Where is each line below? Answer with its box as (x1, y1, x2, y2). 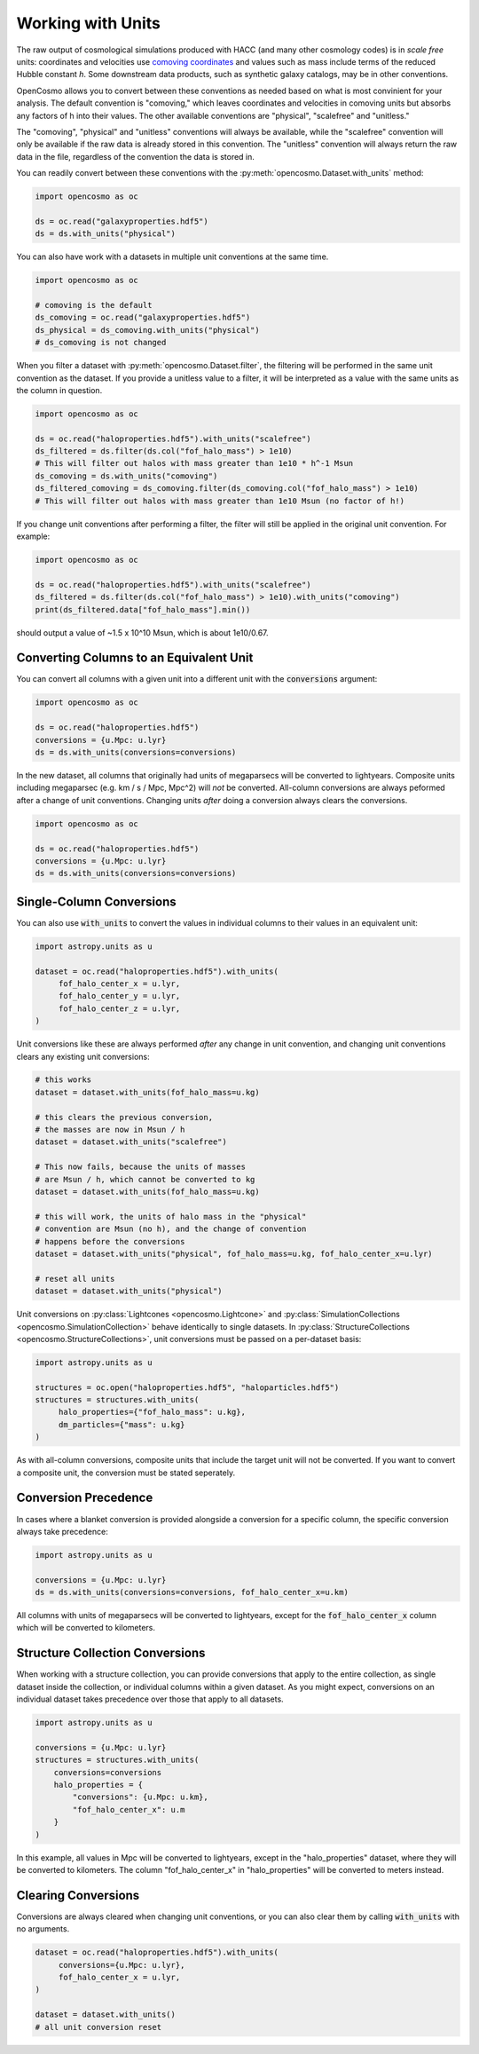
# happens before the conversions (35, 1236, 185, 1246)
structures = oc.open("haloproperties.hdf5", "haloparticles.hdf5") (35, 1382, 340, 1393)
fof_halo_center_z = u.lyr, (58, 1003, 181, 1014)
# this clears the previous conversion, (35, 1112, 213, 1122)
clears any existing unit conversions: (16, 1051, 150, 1062)
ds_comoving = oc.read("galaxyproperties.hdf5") (35, 312, 251, 323)
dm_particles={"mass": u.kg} (58, 1419, 185, 1429)
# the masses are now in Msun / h (35, 1125, 185, 1135)
